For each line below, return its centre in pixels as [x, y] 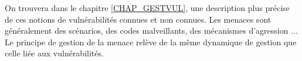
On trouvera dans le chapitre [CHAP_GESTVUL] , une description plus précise [147, 8]
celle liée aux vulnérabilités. [54, 53]
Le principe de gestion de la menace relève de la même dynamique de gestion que [151, 42]
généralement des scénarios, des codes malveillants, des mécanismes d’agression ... [151, 31]
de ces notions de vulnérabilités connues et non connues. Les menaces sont [138, 19]
